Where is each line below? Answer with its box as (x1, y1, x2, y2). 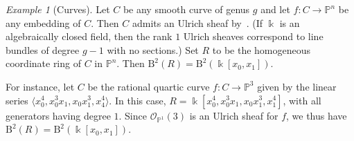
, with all (283, 93, 321, 107)
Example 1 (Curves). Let (6, 2, 110, 16)
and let (260, 2, 290, 16)
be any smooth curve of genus (123, 2, 250, 16)
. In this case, (109, 93, 166, 107)
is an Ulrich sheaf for (189, 108, 278, 122)
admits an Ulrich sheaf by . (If (132, 15, 263, 30)
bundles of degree (6, 42, 80, 57)
